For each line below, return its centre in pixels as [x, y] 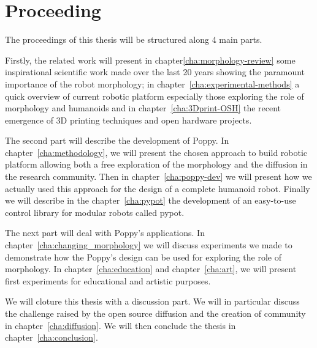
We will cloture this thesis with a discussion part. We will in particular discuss [152, 301]
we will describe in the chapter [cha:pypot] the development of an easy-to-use [151, 200]
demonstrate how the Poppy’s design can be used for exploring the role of [143, 257]
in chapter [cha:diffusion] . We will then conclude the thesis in [120, 325]
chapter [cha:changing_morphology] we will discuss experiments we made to [149, 245]
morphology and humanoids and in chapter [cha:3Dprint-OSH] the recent [143, 108]
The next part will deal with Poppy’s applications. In [105, 233]
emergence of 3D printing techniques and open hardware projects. [128, 120]
